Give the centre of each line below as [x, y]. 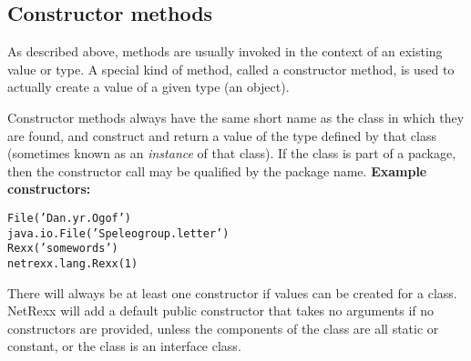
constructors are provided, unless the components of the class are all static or [223, 328]
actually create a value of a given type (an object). [148, 87]
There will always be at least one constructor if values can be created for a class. [232, 292]
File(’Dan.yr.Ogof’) [70, 218]
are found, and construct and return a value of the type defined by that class [222, 135]
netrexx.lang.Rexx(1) [73, 263]
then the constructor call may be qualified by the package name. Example [217, 170]
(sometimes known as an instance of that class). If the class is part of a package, [232, 153]
